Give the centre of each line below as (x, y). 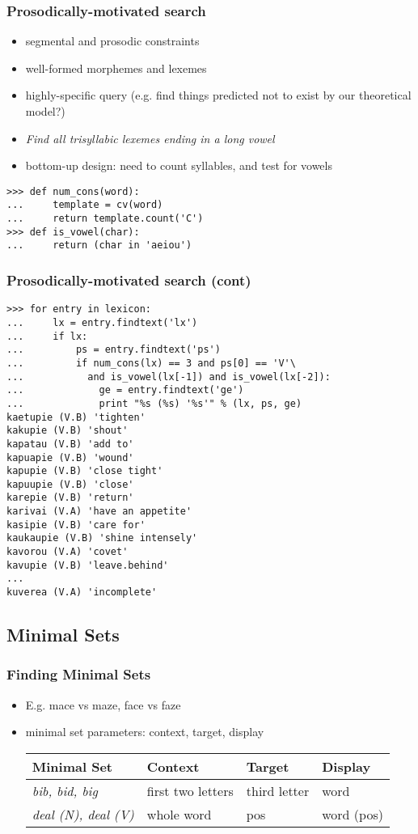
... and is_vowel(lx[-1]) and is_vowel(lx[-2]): (169, 377)
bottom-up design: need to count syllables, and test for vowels (179, 165)
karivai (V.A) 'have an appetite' (99, 512)
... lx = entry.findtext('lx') (102, 322)
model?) (45, 111)
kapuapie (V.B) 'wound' (70, 457)
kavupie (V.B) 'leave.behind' (88, 565)
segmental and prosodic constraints (112, 41)
